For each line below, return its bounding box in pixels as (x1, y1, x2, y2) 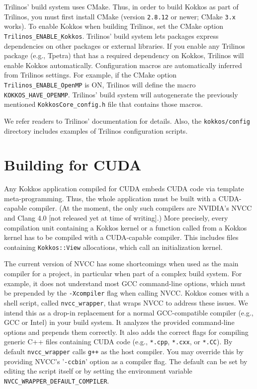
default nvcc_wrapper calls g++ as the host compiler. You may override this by (4, 346, 244, 356)
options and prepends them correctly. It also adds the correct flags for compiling (4, 326, 249, 337)
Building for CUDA (4, 155, 142, 175)
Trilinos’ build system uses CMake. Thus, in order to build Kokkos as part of (4, 1, 239, 11)
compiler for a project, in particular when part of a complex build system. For (4, 268, 242, 279)
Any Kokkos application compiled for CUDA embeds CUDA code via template (4, 183, 244, 194)
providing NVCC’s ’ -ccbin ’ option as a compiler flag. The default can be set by (4, 356, 248, 366)
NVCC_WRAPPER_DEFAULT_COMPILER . (4, 375, 109, 386)
